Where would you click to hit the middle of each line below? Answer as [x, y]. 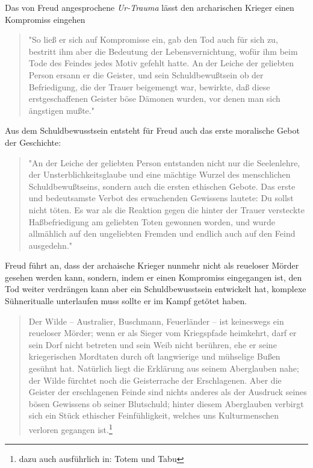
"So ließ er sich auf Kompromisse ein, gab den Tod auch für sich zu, [153, 39]
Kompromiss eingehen [45, 19]
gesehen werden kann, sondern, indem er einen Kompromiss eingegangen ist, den [153, 277]
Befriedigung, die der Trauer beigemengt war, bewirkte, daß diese [149, 86]
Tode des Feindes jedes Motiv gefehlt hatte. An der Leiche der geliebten [161, 63]
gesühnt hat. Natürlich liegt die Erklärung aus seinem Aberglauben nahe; [164, 368]
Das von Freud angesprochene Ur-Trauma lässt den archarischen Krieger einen [150, 7]
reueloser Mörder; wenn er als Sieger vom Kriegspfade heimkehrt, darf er [163, 333]
